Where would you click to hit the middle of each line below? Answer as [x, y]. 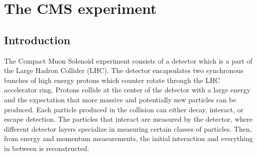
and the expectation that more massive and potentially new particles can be [120, 99]
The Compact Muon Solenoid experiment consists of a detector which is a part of [128, 60]
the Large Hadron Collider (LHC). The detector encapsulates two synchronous [124, 70]
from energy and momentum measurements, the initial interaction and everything [128, 138]
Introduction [37, 39]
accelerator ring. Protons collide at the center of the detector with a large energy [127, 90]
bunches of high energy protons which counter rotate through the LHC [112, 80]
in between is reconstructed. [47, 148]
